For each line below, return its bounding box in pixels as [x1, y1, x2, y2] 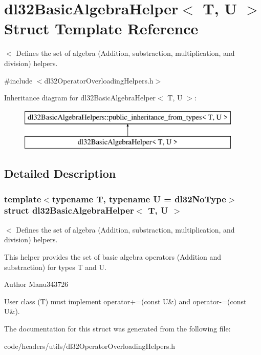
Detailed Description [4, 165, 116, 181]
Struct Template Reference [4, 18, 199, 39]
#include [4, 75, 33, 86]
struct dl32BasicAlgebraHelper [4, 204, 134, 217]
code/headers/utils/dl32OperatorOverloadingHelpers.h [4, 340, 176, 351]
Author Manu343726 [4, 279, 69, 289]
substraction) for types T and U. [4, 261, 106, 272]
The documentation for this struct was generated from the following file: [4, 323, 231, 333]
